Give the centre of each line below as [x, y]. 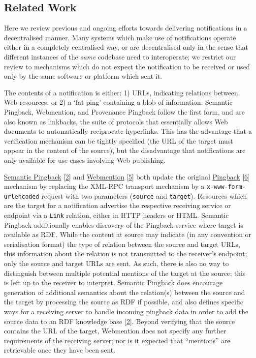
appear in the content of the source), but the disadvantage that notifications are [125, 150]
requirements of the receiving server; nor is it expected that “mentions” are [117, 340]
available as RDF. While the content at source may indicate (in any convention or [128, 234]
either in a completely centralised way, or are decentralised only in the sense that [126, 47]
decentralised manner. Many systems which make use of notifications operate [120, 37]
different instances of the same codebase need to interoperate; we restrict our [120, 56]
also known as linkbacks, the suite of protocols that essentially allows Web [116, 121]
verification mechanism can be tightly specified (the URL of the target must [119, 140]
